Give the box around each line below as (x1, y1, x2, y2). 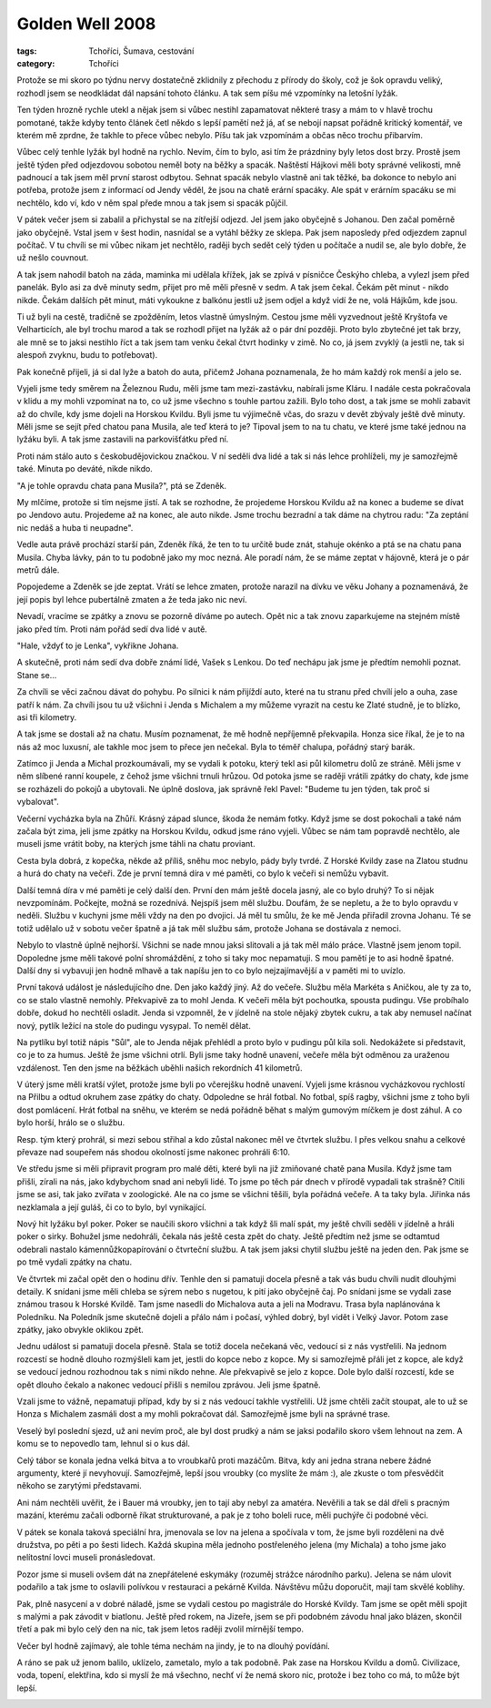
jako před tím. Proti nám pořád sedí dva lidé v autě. (16, 624, 208, 635)
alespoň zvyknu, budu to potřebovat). (16, 350, 158, 361)
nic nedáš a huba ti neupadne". (16, 522, 134, 533)
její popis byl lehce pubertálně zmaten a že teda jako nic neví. (16, 594, 247, 605)
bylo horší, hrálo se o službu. (16, 1117, 125, 1128)
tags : (16, 46, 37, 56)
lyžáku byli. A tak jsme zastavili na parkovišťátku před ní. (16, 433, 229, 445)
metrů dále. (16, 564, 60, 575)
